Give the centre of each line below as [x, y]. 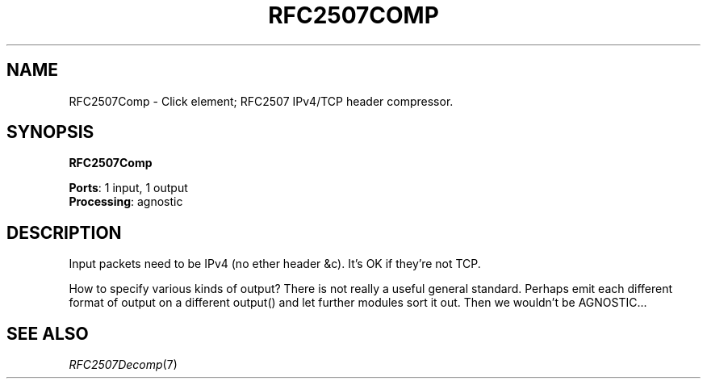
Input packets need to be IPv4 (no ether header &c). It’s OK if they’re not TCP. [275, 264]
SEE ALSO [48, 333]
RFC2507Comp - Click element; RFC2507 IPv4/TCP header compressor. [261, 101]
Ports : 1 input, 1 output [128, 188]
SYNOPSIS [50, 132]
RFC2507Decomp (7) [123, 365]
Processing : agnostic [126, 202]
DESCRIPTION [64, 232]
